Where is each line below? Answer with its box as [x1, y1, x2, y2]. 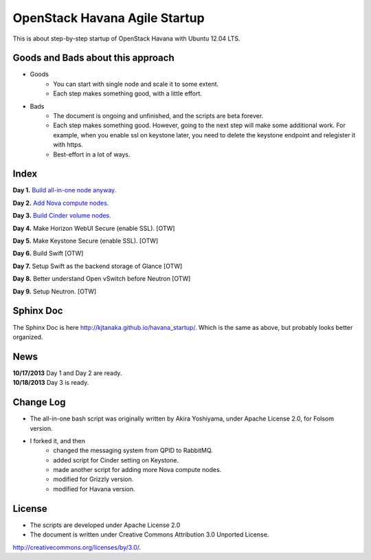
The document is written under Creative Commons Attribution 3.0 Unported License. [30, 530, 269, 539]
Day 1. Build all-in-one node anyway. [12, 186, 117, 194]
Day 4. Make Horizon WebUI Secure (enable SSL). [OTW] [12, 224, 175, 232]
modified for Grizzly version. [53, 475, 134, 484]
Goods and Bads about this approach [12, 52, 175, 64]
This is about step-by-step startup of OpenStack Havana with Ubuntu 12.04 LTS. [12, 34, 240, 43]
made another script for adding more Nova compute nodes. [53, 466, 222, 474]
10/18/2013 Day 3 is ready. [12, 379, 89, 387]
